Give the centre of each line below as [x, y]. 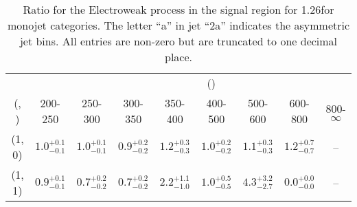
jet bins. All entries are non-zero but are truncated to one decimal [178, 41]
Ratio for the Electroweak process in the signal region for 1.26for [178, 9]
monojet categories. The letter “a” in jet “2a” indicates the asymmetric [178, 25]
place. [178, 57]
